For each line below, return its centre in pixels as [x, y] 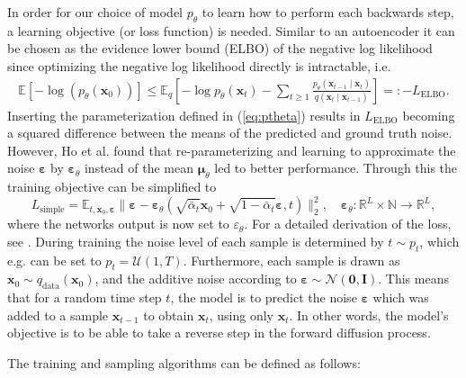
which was [401, 297]
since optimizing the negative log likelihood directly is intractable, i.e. [199, 65]
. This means [413, 279]
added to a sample [58, 315]
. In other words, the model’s [369, 315]
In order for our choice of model [95, 12]
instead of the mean [139, 168]
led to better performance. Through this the [336, 168]
